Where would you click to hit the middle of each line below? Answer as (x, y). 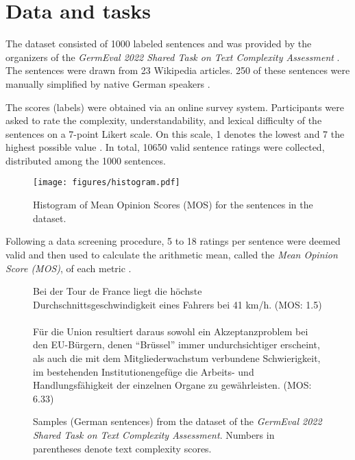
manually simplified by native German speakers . (108, 83)
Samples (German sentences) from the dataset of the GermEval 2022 (177, 421)
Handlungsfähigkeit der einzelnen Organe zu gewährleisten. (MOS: (172, 385)
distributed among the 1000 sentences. (86, 160)
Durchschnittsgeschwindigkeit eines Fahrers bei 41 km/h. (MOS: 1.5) (177, 304)
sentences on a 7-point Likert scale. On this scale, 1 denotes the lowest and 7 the (175, 133)
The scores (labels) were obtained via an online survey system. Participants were (175, 107)
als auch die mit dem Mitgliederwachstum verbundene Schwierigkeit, (177, 358)
